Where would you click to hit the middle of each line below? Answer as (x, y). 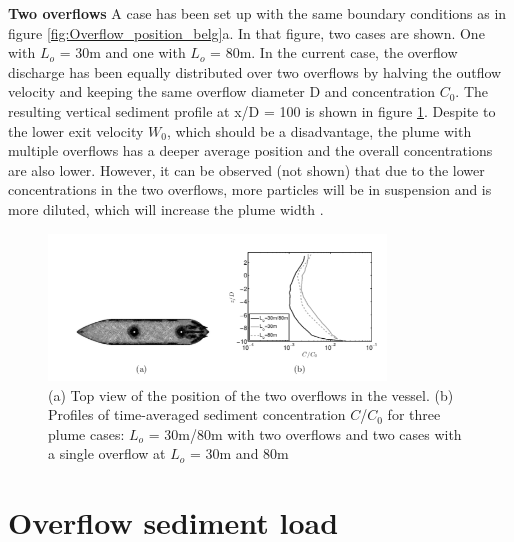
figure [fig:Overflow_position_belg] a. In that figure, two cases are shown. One (246, 32)
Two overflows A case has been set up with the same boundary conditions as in (257, 13)
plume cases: (86, 433)
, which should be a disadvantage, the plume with (319, 130)
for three (414, 414)
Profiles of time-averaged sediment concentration (197, 414)
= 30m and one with (122, 52)
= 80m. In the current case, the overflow (334, 52)
